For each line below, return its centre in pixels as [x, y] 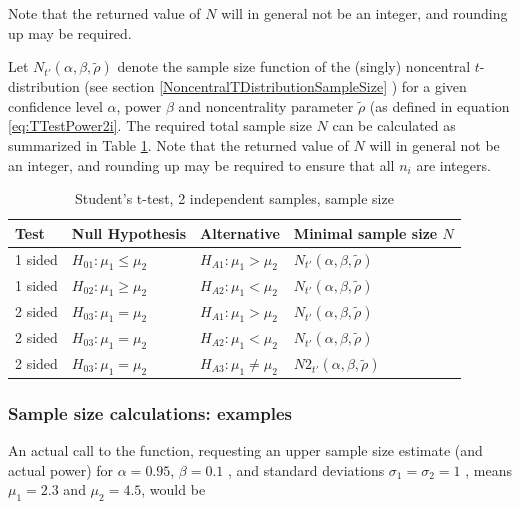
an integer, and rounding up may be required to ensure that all [201, 164]
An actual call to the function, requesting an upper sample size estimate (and [245, 450]
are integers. [453, 164]
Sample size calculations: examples [150, 413]
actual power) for [61, 469]
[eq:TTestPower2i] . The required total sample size [160, 125]
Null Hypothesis [129, 232]
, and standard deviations [306, 469]
